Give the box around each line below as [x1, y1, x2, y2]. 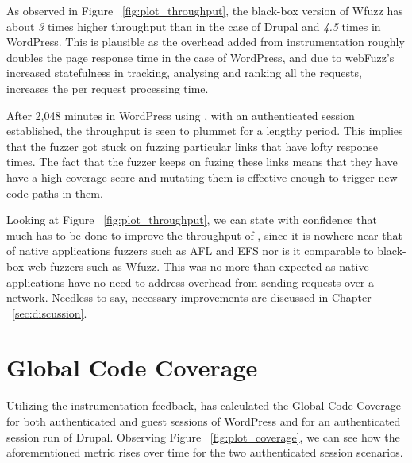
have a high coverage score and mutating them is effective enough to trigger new [6, 168, 398, 185]
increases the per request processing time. [6, 79, 209, 96]
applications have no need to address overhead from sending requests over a [6, 273, 375, 290]
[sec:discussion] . [12, 304, 87, 321]
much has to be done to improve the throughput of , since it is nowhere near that [6, 226, 402, 243]
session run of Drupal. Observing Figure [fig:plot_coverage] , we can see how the [6, 428, 400, 445]
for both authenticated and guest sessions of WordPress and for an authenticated [6, 413, 401, 429]
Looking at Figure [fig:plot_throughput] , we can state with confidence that [6, 211, 377, 228]
